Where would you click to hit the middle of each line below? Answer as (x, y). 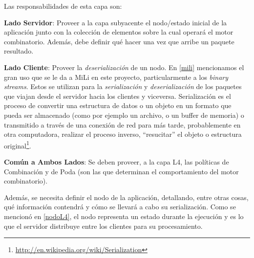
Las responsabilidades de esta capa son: (63, 6)
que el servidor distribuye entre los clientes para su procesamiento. (103, 226)
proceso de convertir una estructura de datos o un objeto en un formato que (118, 105)
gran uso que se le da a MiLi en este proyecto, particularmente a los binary (116, 77)
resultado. (19, 51)
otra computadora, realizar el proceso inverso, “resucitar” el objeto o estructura (123, 134)
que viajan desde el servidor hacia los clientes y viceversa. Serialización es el (117, 96)
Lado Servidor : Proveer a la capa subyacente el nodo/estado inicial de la (116, 22)
